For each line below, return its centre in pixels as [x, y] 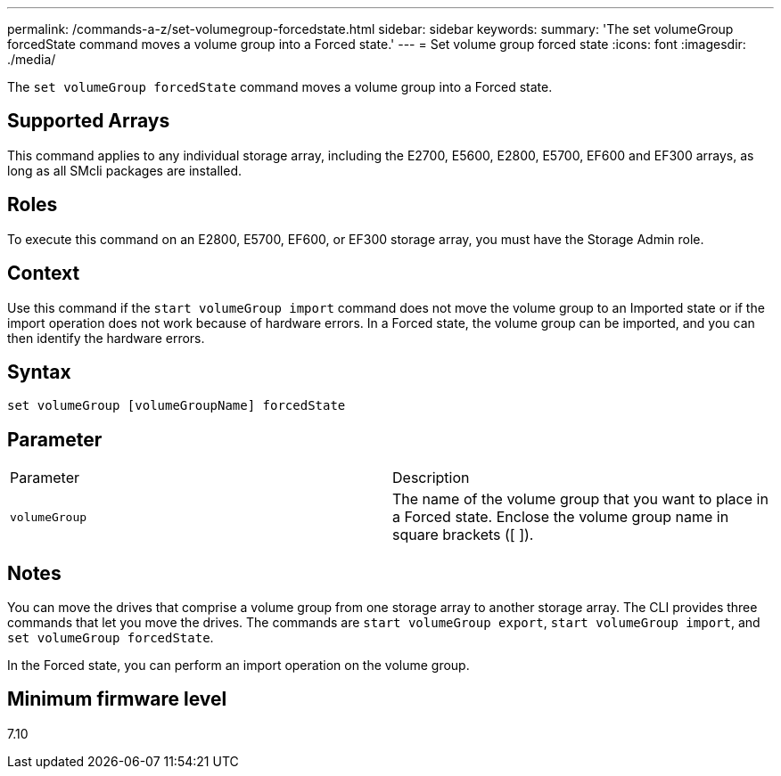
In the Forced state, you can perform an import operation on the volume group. [238, 666]
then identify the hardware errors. [106, 338]
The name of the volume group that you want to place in [580, 499]
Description [431, 478]
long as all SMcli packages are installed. [124, 170]
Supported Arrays [89, 121]
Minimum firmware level [117, 699]
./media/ [32, 59]
